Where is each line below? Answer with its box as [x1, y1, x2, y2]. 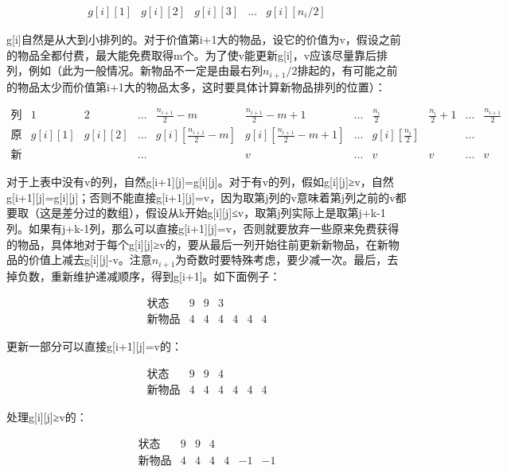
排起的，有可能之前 [297, 62, 398, 79]
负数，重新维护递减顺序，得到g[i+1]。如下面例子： [17, 267, 281, 284]
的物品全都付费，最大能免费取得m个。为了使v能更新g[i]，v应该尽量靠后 [6, 46, 377, 63]
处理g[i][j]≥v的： [6, 408, 88, 425]
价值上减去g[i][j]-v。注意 [28, 251, 152, 268]
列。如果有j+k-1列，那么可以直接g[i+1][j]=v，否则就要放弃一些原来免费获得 [6, 219, 400, 236]
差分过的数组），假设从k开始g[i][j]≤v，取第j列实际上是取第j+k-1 [61, 204, 386, 221]
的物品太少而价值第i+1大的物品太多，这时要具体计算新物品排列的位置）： [6, 78, 386, 95]
